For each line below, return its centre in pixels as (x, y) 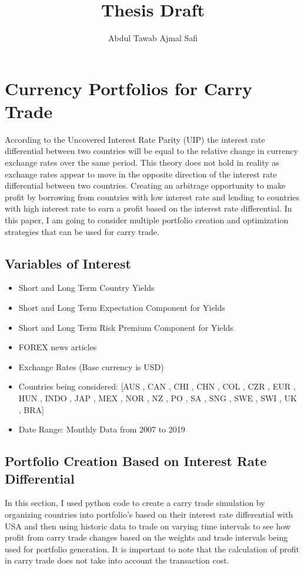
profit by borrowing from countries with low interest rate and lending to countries (152, 197)
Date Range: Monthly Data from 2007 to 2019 (102, 429)
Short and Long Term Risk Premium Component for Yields (126, 327)
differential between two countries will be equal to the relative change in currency (151, 151)
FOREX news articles (58, 347)
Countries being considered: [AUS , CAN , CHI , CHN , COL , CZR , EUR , (157, 386)
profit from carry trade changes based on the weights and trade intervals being (146, 537)
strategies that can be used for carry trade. (82, 231)
